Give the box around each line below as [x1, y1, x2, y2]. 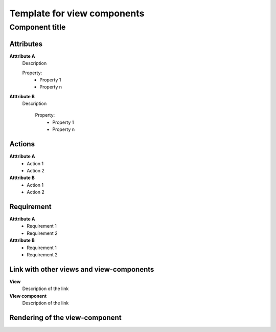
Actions [9, 140, 35, 148]
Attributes [9, 39, 43, 48]
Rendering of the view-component [9, 313, 122, 322]
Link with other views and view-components [9, 265, 154, 274]
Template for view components [9, 8, 145, 19]
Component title [9, 23, 66, 32]
